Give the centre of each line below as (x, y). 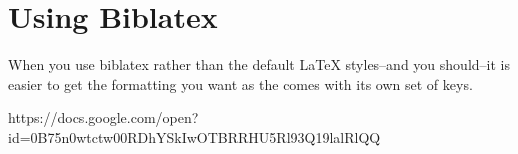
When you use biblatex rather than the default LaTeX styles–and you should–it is (259, 64)
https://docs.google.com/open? (103, 117)
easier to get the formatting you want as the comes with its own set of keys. (240, 83)
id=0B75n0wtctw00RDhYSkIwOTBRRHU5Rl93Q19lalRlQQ (194, 136)
